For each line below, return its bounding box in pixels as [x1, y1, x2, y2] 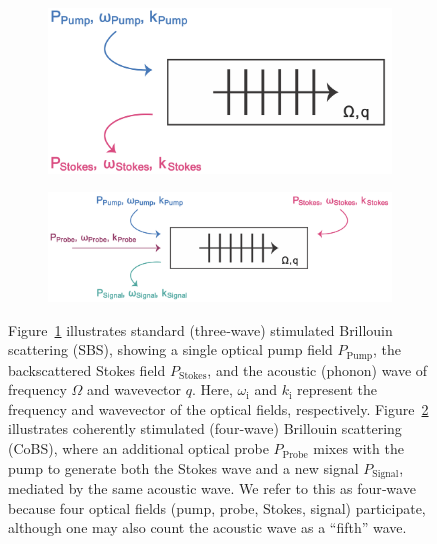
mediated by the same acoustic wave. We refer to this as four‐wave [8, 478, 416, 499]
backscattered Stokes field [8, 359, 166, 380]
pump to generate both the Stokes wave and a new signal [8, 457, 359, 478]
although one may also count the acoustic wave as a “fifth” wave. [8, 517, 407, 538]
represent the [297, 379, 377, 400]
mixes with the [313, 438, 404, 459]
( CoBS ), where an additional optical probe [8, 438, 269, 459]
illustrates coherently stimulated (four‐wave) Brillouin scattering [8, 418, 402, 439]
